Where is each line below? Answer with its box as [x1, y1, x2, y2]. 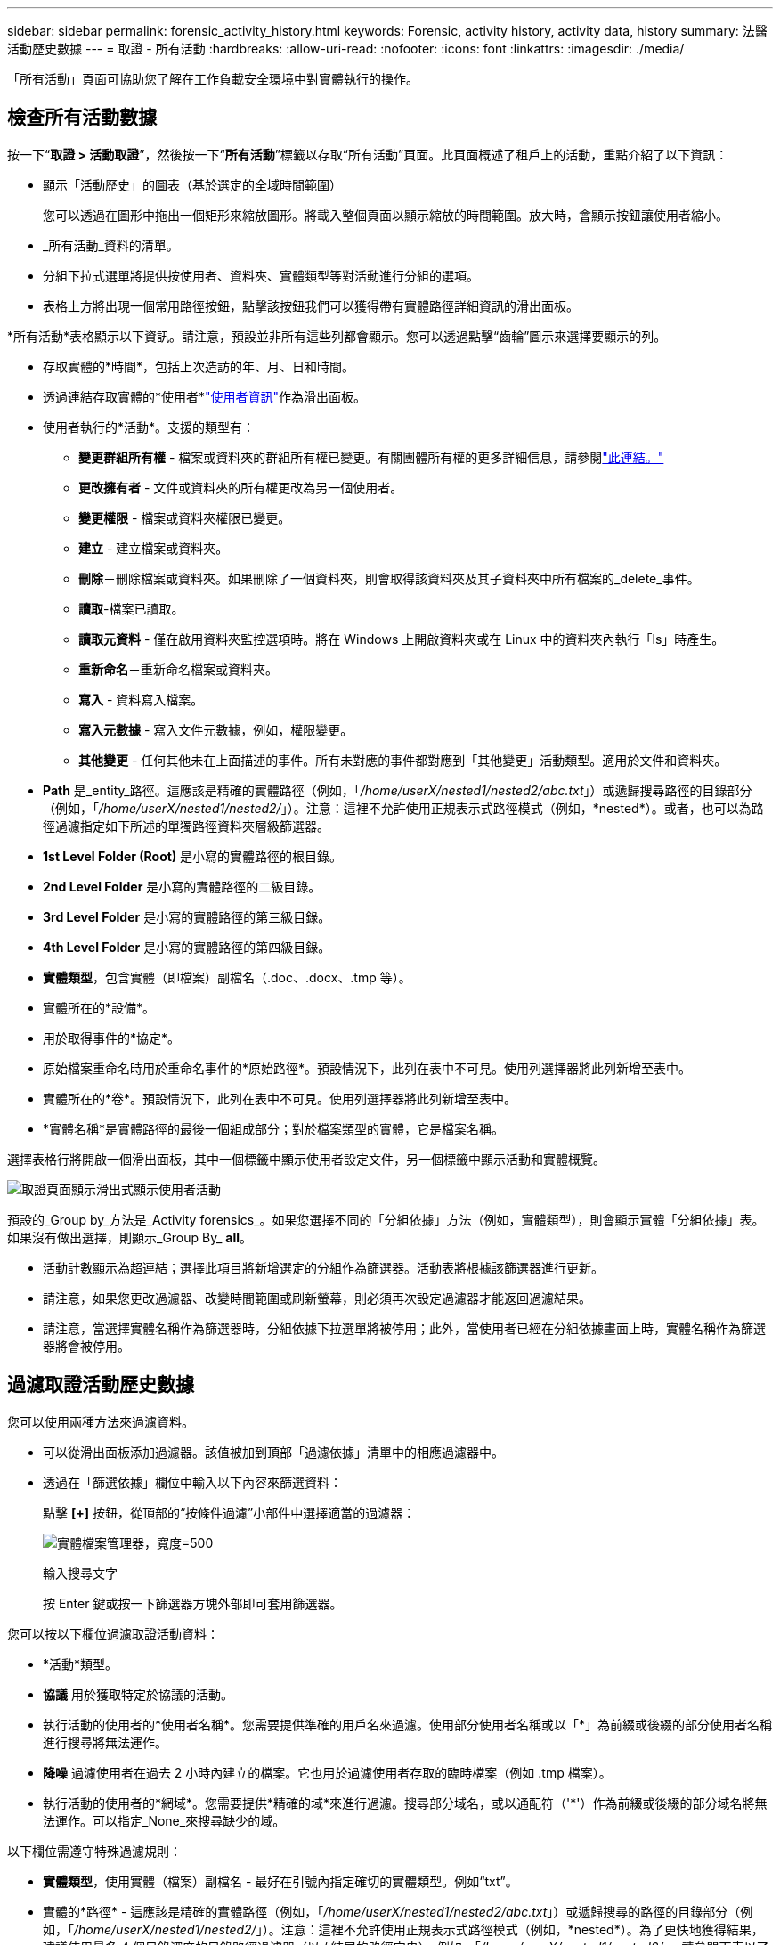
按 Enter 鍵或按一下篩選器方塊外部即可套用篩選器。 [43, 1595, 343, 1611]
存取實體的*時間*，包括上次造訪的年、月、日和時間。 [43, 358, 355, 374]
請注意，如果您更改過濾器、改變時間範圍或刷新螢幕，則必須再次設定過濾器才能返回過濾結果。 [43, 1290, 591, 1306]
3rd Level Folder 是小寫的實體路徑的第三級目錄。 [43, 908, 331, 924]
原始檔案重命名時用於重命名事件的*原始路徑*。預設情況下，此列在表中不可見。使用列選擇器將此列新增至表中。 [43, 1060, 692, 1076]
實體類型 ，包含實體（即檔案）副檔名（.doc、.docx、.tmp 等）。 [43, 969, 411, 985]
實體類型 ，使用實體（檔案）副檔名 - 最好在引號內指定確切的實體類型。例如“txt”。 [43, 1873, 518, 1889]
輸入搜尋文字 [43, 1565, 118, 1581]
